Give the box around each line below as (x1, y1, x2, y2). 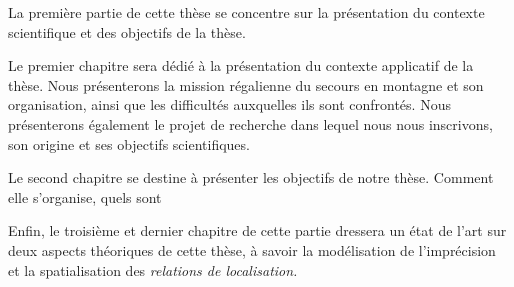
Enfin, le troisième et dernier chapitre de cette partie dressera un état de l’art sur (8, 220, 507, 241)
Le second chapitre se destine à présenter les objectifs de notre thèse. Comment (8, 167, 494, 188)
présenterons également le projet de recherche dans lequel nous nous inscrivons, (8, 113, 493, 134)
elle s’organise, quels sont (8, 186, 162, 207)
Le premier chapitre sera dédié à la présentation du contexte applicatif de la (8, 55, 474, 76)
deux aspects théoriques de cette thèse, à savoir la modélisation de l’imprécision (8, 239, 496, 260)
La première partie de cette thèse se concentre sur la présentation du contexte (8, 2, 485, 22)
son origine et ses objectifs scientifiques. (8, 133, 250, 154)
